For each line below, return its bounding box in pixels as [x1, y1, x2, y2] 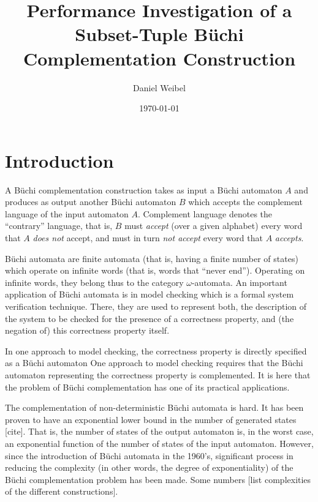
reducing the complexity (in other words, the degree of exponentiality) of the [5, 461, 293, 474]
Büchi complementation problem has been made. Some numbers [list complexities [5, 473, 311, 485]
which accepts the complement [188, 195, 303, 208]
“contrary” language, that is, [5, 219, 113, 232]
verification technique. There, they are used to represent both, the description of [5, 299, 307, 312]
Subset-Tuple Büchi [75, 21, 244, 47]
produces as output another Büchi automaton [5, 195, 176, 208]
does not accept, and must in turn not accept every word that [32, 231, 263, 244]
